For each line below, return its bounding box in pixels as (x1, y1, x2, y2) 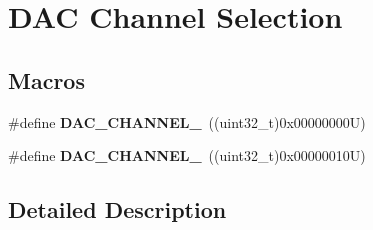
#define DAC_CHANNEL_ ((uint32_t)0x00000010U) (8, 145, 366, 166)
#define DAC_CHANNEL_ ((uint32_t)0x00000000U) (8, 111, 366, 132)
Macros (8, 64, 85, 95)
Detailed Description (8, 194, 227, 225)
